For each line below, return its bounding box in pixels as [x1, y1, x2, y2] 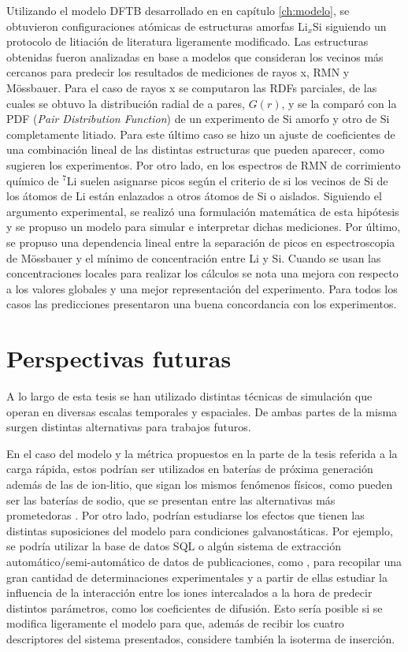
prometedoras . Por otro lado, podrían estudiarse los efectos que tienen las [6, 507, 365, 523]
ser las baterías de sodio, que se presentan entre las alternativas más [6, 491, 336, 508]
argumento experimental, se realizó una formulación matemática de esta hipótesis [6, 203, 399, 219]
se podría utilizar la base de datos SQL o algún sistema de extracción [6, 538, 341, 554]
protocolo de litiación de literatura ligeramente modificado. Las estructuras [6, 33, 369, 50]
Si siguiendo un [313, 17, 387, 34]
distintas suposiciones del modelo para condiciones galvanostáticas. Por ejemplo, [6, 522, 393, 538]
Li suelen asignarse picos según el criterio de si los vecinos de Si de [66, 172, 388, 188]
